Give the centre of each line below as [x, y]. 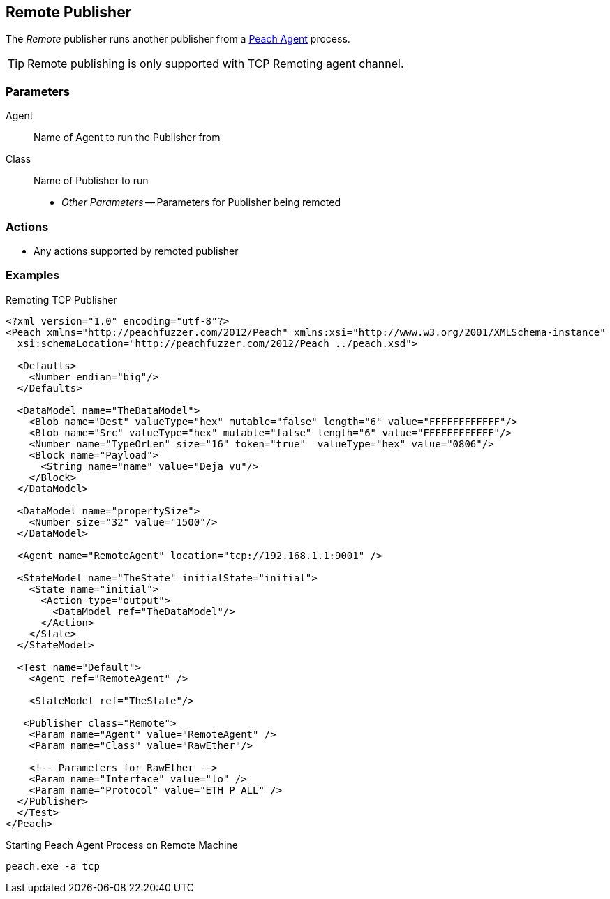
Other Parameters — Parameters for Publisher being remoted [201, 202]
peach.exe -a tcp [53, 866]
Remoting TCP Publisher [61, 299]
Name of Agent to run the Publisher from [127, 138]
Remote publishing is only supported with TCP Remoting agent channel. [216, 64]
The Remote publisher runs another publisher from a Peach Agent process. [178, 39]
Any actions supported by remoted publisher [136, 251]
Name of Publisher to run [91, 181]
